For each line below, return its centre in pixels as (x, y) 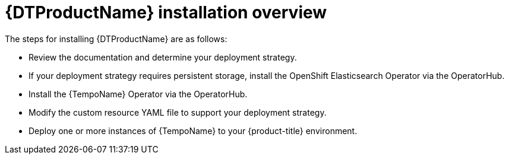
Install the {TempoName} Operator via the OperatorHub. (138, 94)
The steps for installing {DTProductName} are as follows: (116, 39)
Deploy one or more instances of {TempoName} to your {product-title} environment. (193, 131)
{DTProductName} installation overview (166, 12)
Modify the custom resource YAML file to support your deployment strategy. (178, 112)
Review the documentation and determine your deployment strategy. (163, 57)
